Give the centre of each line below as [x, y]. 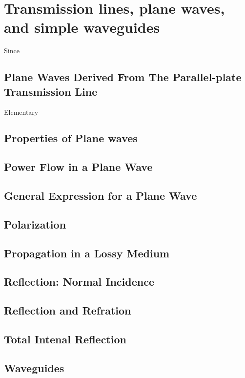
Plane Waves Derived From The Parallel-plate [123, 77]
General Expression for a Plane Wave [101, 196]
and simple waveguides [82, 27]
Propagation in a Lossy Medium [87, 253]
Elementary [21, 112]
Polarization [35, 224]
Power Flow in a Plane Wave [78, 167]
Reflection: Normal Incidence [79, 282]
